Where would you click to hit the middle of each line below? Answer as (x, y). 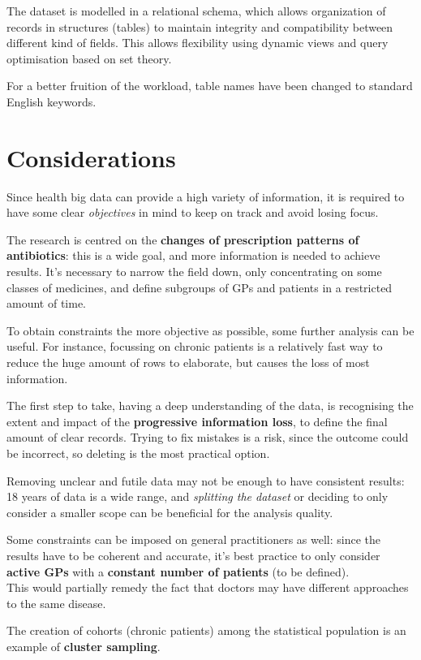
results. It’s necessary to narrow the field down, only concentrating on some (194, 272)
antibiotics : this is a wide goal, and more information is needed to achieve (193, 255)
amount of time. (46, 303)
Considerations (91, 157)
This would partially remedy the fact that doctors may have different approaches (208, 587)
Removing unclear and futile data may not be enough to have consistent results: (206, 480)
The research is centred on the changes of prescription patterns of (183, 239)
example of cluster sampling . (84, 646)
